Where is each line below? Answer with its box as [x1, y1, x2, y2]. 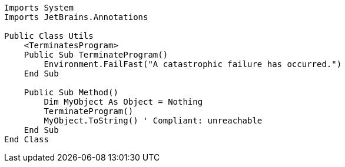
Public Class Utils [4, 31, 94, 41]
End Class [4, 135, 49, 144]
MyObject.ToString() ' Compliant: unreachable [44, 116, 263, 125]
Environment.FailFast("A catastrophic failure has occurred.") [44, 59, 342, 69]
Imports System [4, 3, 74, 12]
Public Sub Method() [24, 88, 118, 97]
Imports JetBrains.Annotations [4, 12, 148, 22]
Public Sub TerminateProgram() [24, 50, 168, 59]
